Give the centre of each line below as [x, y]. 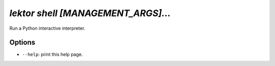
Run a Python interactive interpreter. [47, 28]
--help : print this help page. [52, 54]
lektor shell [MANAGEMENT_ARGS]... [90, 13]
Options [22, 43]
